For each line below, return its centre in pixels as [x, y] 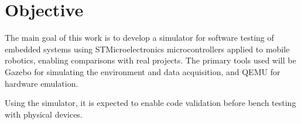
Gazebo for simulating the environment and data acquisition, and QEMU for [143, 71]
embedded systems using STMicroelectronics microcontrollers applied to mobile [147, 49]
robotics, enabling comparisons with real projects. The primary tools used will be [150, 60]
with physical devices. [44, 114]
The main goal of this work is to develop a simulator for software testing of [139, 38]
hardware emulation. [42, 83]
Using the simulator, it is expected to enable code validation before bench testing [150, 103]
